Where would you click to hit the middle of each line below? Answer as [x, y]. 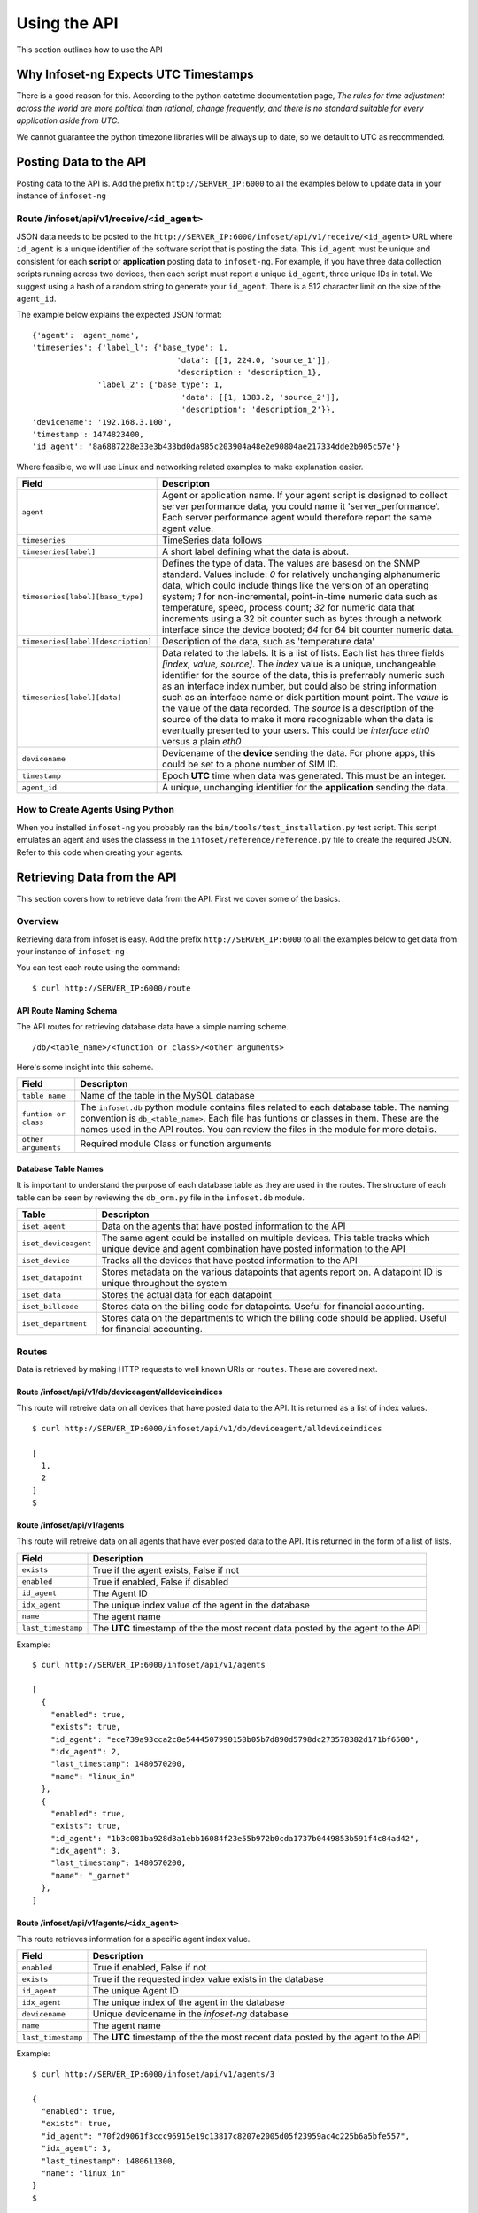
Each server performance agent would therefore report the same [297, 518]
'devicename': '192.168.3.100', [102, 422]
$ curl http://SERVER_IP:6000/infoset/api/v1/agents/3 [154, 2074]
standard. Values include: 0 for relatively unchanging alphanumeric [302, 574]
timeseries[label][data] [72, 697]
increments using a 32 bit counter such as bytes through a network [302, 619]
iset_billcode [50, 1306]
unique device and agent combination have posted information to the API [254, 1249]
